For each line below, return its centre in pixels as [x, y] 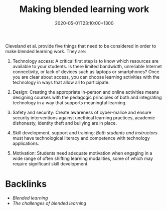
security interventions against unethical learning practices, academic [84, 118]
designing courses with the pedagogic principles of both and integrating [87, 97]
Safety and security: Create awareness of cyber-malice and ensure [82, 112]
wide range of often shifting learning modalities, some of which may [83, 158]
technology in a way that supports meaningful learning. [69, 102]
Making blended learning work [84, 9]
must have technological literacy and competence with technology [81, 138]
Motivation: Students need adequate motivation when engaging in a [82, 153]
